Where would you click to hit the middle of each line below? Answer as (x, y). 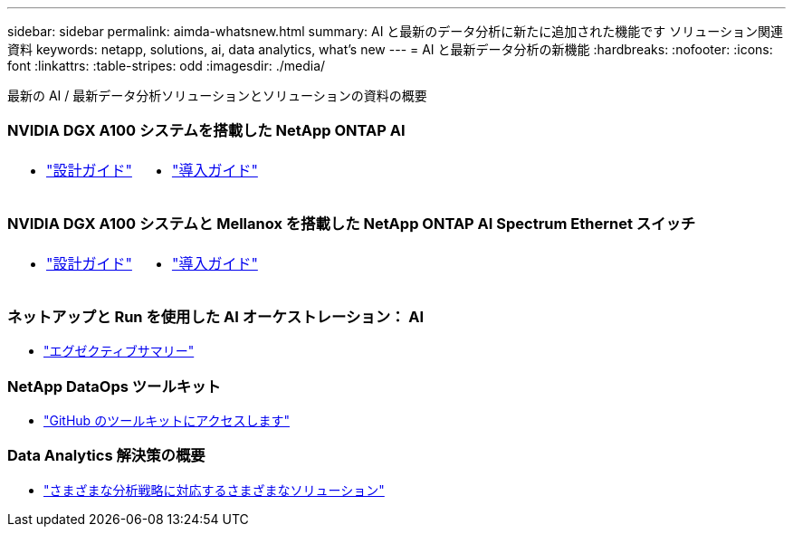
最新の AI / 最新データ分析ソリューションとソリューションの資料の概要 (217, 95)
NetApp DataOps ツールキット (114, 386)
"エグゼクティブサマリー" (119, 351)
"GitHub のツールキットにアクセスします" (167, 420)
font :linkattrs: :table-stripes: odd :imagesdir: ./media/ (167, 66)
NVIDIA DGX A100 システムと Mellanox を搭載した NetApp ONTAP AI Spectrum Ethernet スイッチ (352, 224)
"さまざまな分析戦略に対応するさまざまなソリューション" (214, 490)
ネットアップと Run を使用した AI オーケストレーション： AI (216, 316)
